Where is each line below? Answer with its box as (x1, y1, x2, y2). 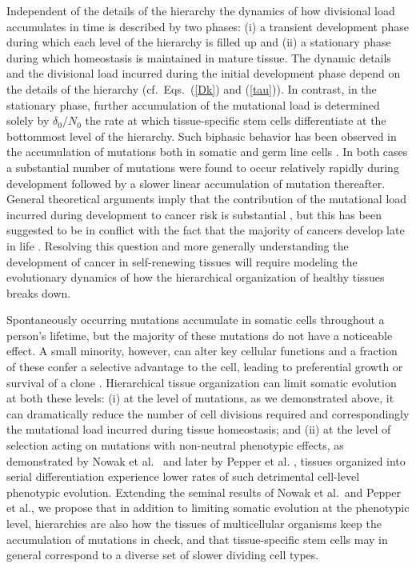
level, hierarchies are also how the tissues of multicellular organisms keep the (6, 515, 382, 531)
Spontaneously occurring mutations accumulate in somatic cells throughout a (6, 311, 385, 328)
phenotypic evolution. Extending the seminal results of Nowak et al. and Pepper (6, 483, 402, 500)
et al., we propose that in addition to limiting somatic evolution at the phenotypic (6, 499, 410, 516)
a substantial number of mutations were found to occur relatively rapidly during (6, 158, 399, 175)
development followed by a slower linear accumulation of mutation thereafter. (6, 174, 386, 191)
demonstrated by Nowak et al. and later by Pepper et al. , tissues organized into (6, 452, 406, 469)
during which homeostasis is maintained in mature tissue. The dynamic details (6, 49, 391, 66)
